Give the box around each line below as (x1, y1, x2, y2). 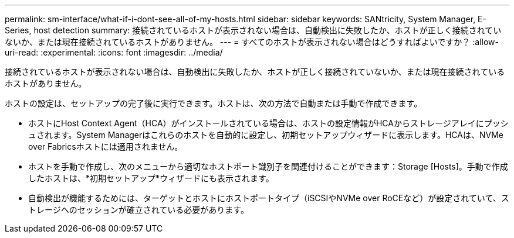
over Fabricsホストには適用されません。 (28, 142, 183, 151)
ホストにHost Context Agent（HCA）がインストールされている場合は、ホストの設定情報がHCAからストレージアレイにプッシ (28, 118, 509, 128)
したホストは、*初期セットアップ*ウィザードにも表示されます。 (28, 173, 274, 183)
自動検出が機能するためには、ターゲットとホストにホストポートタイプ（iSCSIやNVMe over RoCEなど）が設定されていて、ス (28, 193, 509, 203)
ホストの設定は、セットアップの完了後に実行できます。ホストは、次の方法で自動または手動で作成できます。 (5, 98, 422, 108)
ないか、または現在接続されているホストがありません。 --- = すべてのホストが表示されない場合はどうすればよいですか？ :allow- (5, 37, 499, 47)
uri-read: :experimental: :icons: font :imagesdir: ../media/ (5, 47, 223, 57)
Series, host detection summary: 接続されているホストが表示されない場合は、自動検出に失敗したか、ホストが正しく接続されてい (5, 25, 502, 35)
